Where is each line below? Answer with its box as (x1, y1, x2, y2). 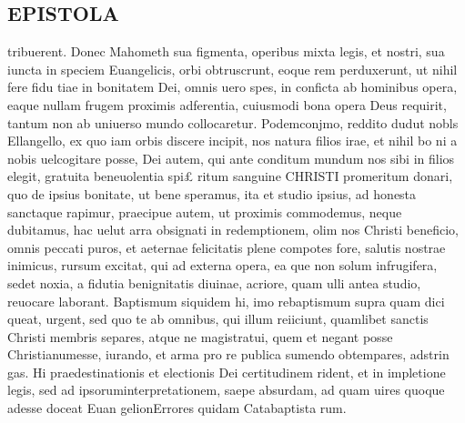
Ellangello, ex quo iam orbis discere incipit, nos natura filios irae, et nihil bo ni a (7, 131, 458, 150)
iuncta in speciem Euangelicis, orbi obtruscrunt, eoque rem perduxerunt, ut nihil (7, 59, 458, 78)
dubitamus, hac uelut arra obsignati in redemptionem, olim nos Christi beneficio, (7, 220, 459, 239)
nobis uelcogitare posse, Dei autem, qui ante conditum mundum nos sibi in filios (7, 148, 455, 167)
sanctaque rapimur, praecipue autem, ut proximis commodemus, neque (7, 202, 402, 221)
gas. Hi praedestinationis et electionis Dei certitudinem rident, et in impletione (7, 362, 446, 381)
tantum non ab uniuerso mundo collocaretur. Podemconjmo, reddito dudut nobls (7, 113, 459, 132)
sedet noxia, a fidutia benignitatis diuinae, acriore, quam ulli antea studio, (7, 273, 421, 292)
